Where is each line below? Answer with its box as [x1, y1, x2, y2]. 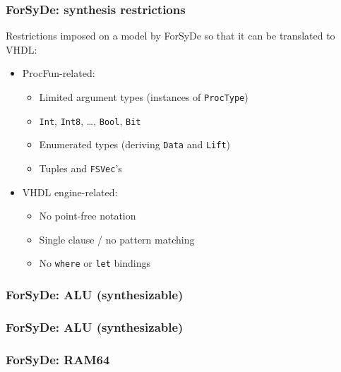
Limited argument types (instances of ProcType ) [39, 90, 249, 104]
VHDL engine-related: [22, 184, 118, 199]
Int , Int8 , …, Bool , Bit [39, 113, 141, 128]
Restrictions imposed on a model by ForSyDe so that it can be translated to [6, 28, 335, 43]
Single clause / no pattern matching [39, 232, 195, 246]
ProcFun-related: [22, 66, 95, 80]
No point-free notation [39, 208, 136, 223]
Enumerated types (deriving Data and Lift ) [39, 137, 230, 152]
